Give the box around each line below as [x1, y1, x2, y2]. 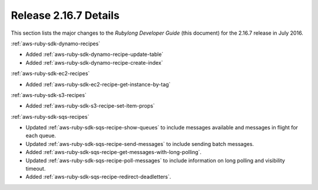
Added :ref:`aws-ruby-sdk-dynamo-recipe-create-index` [25, 59, 163, 66]
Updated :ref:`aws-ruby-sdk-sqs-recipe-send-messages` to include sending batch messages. [25, 140, 254, 147]
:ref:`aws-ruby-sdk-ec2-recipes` [11, 70, 90, 77]
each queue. [25, 132, 56, 139]
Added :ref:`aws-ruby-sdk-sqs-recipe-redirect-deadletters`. [25, 174, 171, 181]
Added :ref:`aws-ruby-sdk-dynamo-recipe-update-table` [25, 51, 164, 58]
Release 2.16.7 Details [11, 9, 120, 22]
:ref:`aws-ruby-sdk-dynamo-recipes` [11, 40, 101, 47]
